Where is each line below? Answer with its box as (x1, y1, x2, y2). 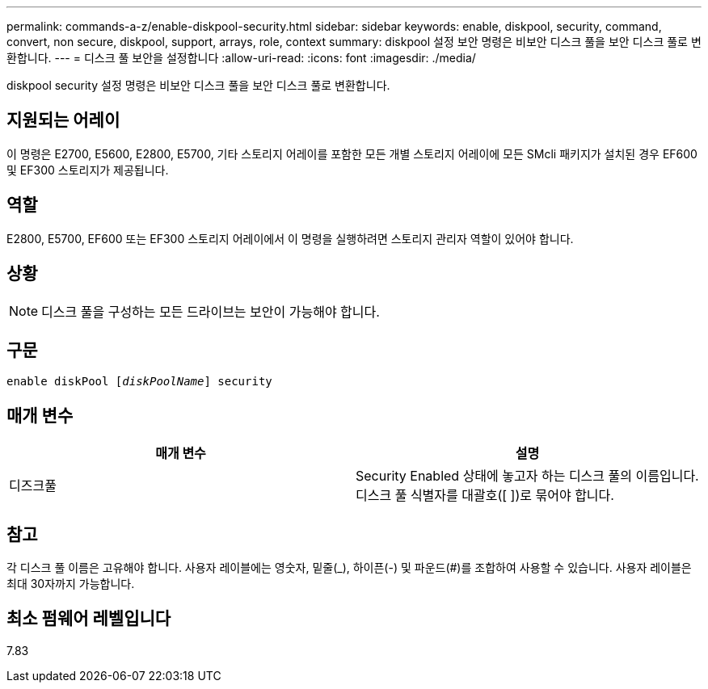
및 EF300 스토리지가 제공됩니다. (6, 162, 169, 177)
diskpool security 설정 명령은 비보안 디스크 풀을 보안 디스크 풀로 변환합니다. (6, 78, 390, 92)
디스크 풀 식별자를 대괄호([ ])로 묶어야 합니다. (356, 487, 614, 504)
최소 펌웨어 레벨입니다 (6, 608, 171, 629)
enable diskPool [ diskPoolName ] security (6, 375, 272, 389)
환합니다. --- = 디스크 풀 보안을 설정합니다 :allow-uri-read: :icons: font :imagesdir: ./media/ (6, 51, 476, 65)
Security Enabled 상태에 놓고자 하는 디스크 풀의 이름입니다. (356, 468, 699, 485)
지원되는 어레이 (6, 110, 120, 131)
